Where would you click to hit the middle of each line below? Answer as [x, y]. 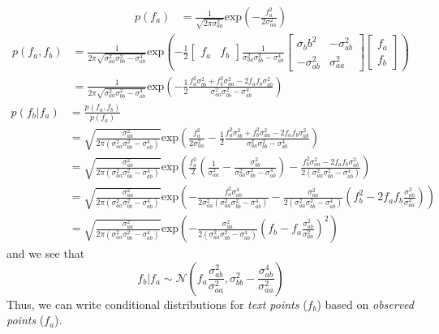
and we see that [46, 253]
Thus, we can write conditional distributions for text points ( [157, 304]
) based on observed [365, 304]
